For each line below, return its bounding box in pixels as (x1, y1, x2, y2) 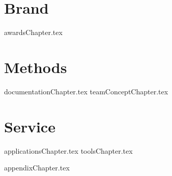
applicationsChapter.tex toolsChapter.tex (4, 145, 133, 156)
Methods (4, 56, 67, 77)
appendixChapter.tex (4, 162, 70, 173)
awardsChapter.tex (4, 27, 63, 38)
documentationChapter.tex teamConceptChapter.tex (4, 86, 168, 96)
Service (4, 116, 55, 136)
